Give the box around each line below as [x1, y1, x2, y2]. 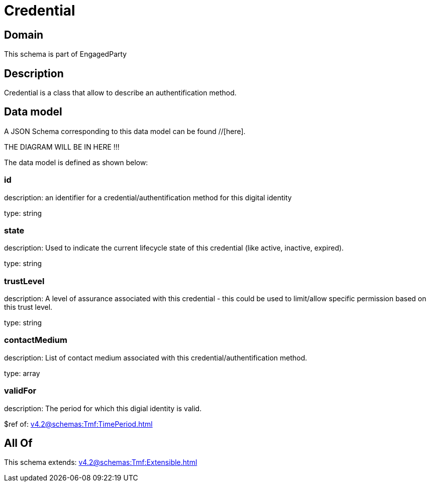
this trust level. [4, 303, 53, 312]
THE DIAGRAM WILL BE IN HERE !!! [4, 142, 120, 151]
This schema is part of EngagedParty [4, 50, 127, 59]
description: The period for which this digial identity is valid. [4, 404, 202, 413]
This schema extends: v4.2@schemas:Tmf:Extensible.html [4, 458, 197, 467]
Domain [4, 28, 44, 41]
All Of [4, 437, 33, 450]
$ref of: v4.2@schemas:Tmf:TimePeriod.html [4, 419, 153, 428]
